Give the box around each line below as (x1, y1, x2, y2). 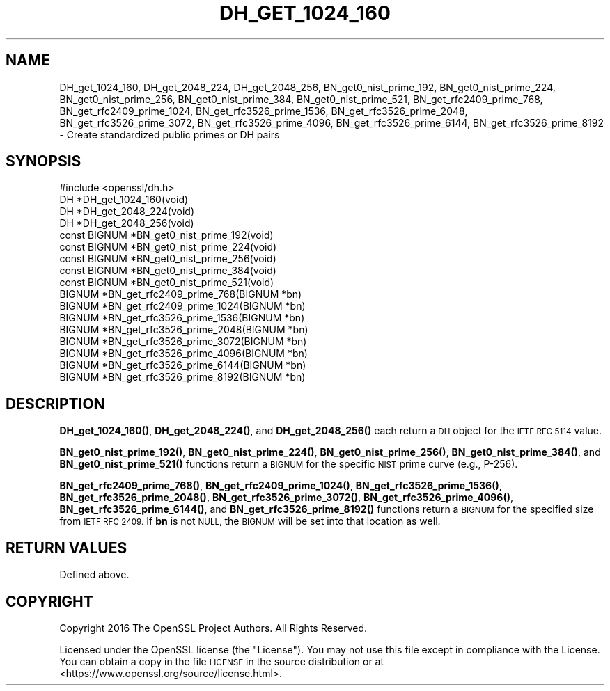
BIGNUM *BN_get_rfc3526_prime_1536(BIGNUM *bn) (59, 312, 305, 324)
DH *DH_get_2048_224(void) (59, 205, 194, 218)
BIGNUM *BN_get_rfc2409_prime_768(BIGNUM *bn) (59, 288, 302, 301)
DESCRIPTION (6, 395, 105, 413)
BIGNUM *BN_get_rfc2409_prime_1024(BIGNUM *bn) (59, 300, 306, 312)
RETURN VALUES (6, 539, 127, 557)
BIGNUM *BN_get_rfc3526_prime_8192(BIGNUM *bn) (59, 371, 306, 383)
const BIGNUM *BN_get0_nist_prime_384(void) (59, 264, 276, 277)
